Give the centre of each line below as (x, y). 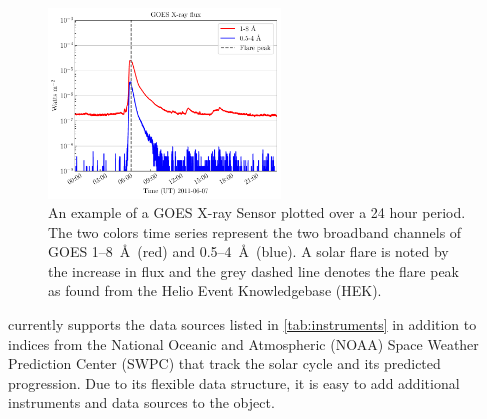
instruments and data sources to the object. (141, 402)
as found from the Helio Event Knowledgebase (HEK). (215, 290)
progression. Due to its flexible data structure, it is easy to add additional (234, 382)
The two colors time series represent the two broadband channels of (255, 231)
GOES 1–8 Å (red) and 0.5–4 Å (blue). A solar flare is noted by (248, 251)
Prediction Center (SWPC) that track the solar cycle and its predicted (224, 363)
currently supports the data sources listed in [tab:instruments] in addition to (242, 324)
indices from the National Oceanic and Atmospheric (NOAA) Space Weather (243, 343)
